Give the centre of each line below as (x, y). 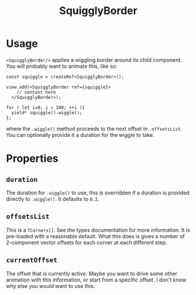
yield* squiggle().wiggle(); (47, 112)
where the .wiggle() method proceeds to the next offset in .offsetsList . (94, 128)
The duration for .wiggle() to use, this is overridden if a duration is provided (98, 193)
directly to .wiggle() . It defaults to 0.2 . (53, 199)
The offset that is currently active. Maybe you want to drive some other (92, 273)
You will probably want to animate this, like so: (62, 66)
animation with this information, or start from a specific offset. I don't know (96, 280)
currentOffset (32, 260)
